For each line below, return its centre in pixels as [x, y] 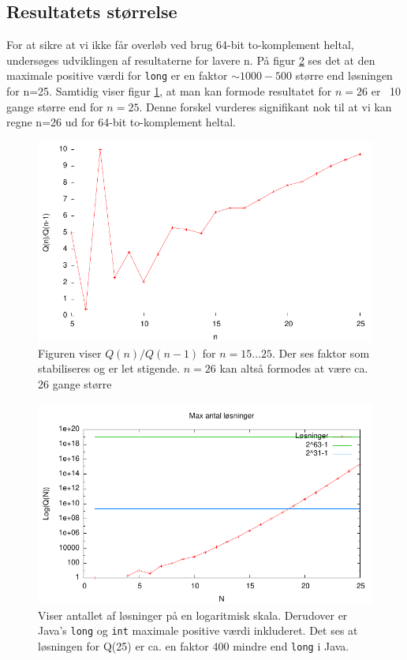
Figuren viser [70, 352]
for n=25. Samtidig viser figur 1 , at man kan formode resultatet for [169, 91]
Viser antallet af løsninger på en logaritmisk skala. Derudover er [193, 615]
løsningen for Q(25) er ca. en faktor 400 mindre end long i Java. [194, 645]
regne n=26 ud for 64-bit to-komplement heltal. [121, 122]
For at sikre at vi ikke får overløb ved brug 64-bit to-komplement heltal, [180, 45]
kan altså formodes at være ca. [294, 368]
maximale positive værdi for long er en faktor [117, 75]
